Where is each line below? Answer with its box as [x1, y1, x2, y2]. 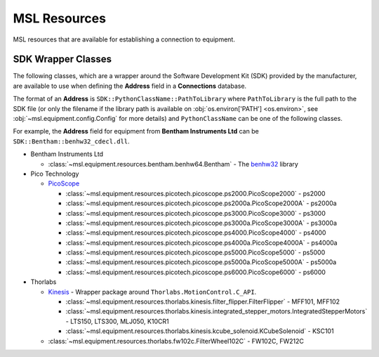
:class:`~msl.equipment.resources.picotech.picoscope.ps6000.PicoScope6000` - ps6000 [65, 268, 326, 276]
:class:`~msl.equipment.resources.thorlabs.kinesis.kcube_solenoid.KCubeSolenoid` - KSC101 [65, 327, 334, 335]
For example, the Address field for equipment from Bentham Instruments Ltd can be [13, 127, 259, 136]
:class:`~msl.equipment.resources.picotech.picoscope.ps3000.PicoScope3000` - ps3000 [65, 209, 326, 217]
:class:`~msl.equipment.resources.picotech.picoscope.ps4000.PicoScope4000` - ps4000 [65, 228, 326, 237]
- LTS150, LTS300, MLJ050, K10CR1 [65, 317, 169, 325]
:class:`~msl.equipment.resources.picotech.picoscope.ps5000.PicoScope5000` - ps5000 [65, 248, 326, 257]
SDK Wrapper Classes [13, 53, 112, 65]
